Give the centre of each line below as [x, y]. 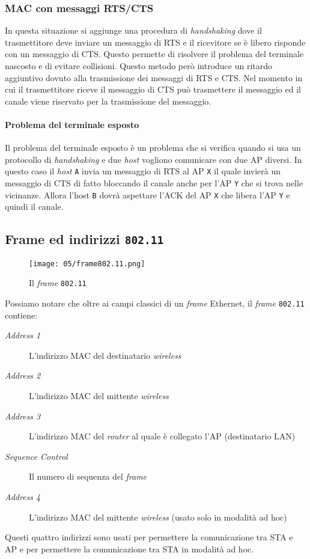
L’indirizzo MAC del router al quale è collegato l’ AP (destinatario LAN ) [162, 436]
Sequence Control [36, 456]
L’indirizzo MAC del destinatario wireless [105, 355]
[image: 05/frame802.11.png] [87, 264]
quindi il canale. [34, 206]
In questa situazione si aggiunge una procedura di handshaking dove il [133, 30]
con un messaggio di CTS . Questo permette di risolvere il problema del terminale [154, 54]
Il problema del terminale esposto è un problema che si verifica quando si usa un [153, 148]
